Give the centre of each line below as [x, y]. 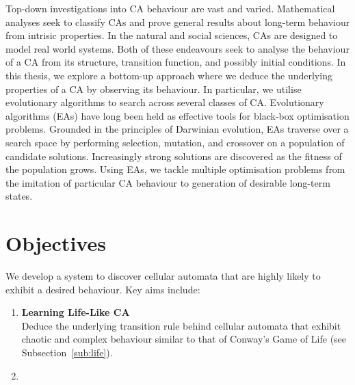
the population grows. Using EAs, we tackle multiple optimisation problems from [175, 169]
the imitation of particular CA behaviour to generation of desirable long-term [168, 182]
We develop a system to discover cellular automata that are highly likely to [163, 276]
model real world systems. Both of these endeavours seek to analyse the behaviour [177, 48]
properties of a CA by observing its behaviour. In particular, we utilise [154, 89]
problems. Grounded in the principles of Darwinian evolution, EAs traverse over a [177, 129]
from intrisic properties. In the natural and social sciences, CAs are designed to [172, 35]
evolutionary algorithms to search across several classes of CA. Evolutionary [165, 102]
